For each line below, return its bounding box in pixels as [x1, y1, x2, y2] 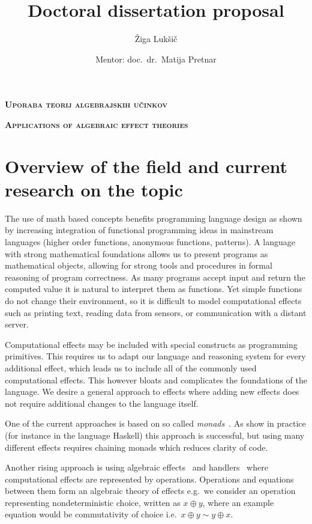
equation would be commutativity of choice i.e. [5, 508, 177, 520]
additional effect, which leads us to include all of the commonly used [5, 361, 257, 374]
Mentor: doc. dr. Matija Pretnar [95, 52, 217, 65]
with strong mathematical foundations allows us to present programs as [5, 247, 268, 260]
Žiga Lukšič [134, 32, 178, 45]
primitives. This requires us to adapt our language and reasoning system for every [5, 350, 306, 362]
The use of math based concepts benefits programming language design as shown [5, 212, 302, 224]
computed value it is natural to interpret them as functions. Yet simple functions [5, 282, 302, 295]
